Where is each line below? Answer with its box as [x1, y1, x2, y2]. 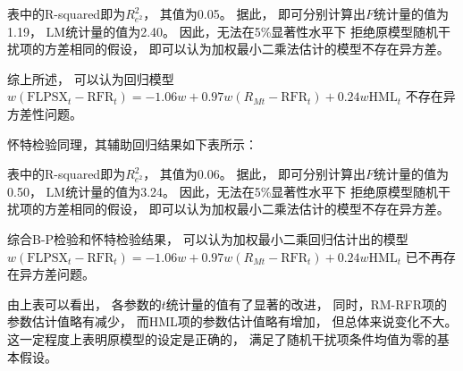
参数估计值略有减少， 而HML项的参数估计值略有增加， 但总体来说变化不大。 [7, 312, 458, 331]
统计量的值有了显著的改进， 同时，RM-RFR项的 [165, 294, 447, 313]
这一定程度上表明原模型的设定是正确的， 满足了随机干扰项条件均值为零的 [7, 329, 437, 348]
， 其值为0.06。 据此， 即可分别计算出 [143, 164, 366, 183]
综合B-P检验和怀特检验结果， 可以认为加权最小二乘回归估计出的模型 [7, 229, 408, 248]
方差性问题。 [7, 104, 82, 122]
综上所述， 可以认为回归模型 [7, 69, 174, 88]
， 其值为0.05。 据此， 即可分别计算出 [143, 4, 366, 22]
